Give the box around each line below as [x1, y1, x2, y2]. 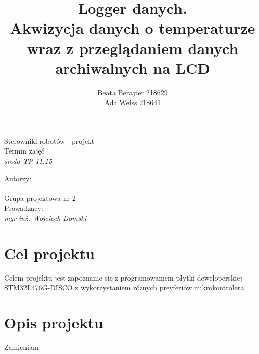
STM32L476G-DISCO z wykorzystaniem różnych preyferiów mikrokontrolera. [4, 282, 246, 293]
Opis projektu [4, 312, 103, 333]
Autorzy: [4, 172, 32, 183]
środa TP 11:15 [4, 156, 53, 166]
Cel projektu [4, 242, 95, 263]
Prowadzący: [4, 203, 43, 213]
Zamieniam [4, 342, 39, 352]
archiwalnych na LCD [55, 57, 210, 78]
